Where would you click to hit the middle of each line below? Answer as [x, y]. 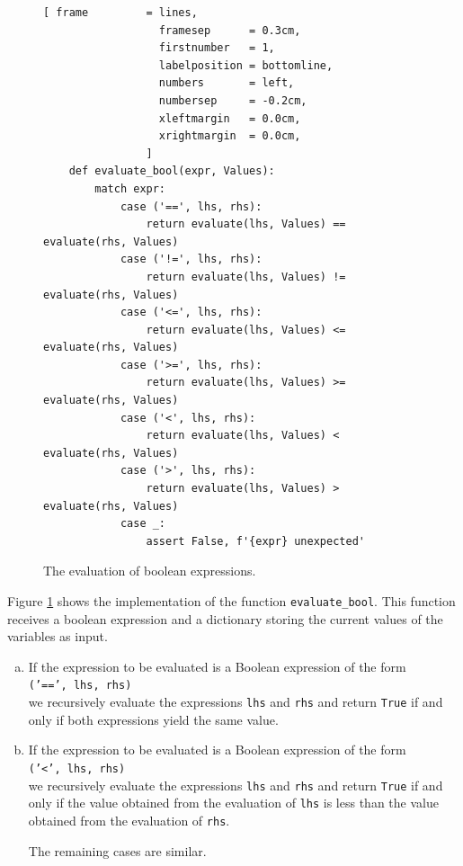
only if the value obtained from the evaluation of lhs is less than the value [233, 803]
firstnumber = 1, [217, 48]
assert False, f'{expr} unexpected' [255, 541]
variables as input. [58, 636]
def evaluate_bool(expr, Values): [172, 171]
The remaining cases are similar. [117, 850]
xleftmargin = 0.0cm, [230, 118]
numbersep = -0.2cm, [233, 100]
